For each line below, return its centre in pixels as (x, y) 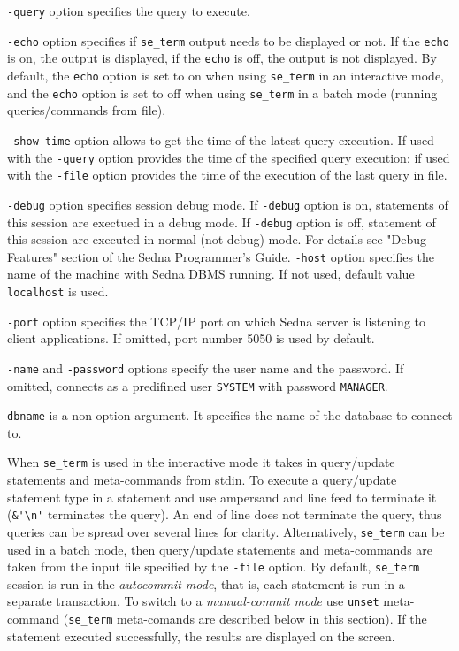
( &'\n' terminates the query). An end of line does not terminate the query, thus (225, 514)
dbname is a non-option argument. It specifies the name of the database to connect (230, 415)
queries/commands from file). (87, 110)
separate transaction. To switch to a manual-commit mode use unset (193, 601)
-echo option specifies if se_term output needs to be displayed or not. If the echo (228, 40)
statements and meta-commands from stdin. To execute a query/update (202, 480)
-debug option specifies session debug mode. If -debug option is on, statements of (228, 204)
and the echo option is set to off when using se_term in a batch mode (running (222, 92)
